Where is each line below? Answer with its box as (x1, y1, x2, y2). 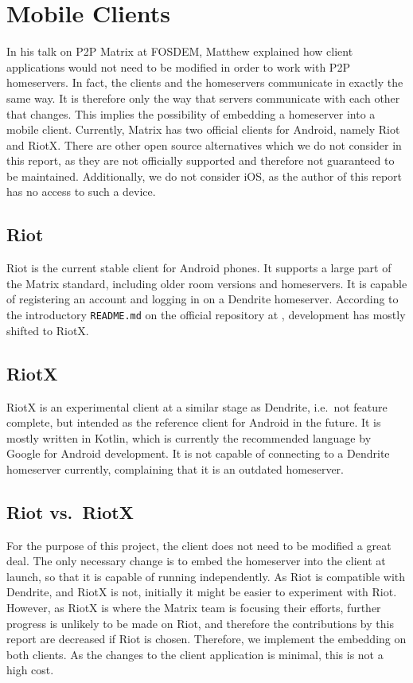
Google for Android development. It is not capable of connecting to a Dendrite (6, 445, 390, 462)
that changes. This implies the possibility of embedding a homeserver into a (6, 105, 376, 122)
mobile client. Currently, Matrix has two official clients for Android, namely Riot (6, 121, 400, 138)
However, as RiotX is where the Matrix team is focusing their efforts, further (6, 599, 381, 616)
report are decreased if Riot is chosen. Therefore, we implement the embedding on (6, 630, 407, 647)
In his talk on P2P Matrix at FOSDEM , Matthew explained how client (6, 43, 353, 60)
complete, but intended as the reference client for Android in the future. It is (6, 414, 381, 431)
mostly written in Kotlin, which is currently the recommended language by (6, 429, 372, 446)
